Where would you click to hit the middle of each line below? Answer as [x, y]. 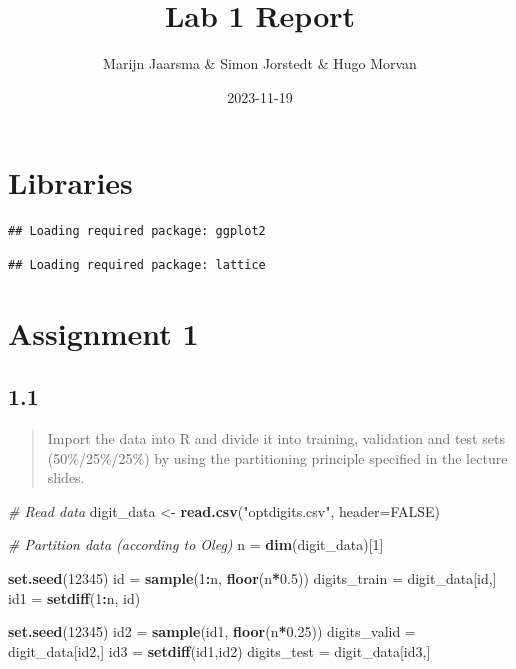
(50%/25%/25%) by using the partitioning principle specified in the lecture [277, 457]
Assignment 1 [103, 332]
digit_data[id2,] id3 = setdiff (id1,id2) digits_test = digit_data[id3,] [219, 650]
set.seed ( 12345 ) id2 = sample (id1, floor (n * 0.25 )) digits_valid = [212, 631]
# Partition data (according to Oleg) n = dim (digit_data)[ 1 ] [196, 544]
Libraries [70, 182]
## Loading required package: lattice [137, 264]
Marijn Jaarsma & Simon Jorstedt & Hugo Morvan [260, 63]
